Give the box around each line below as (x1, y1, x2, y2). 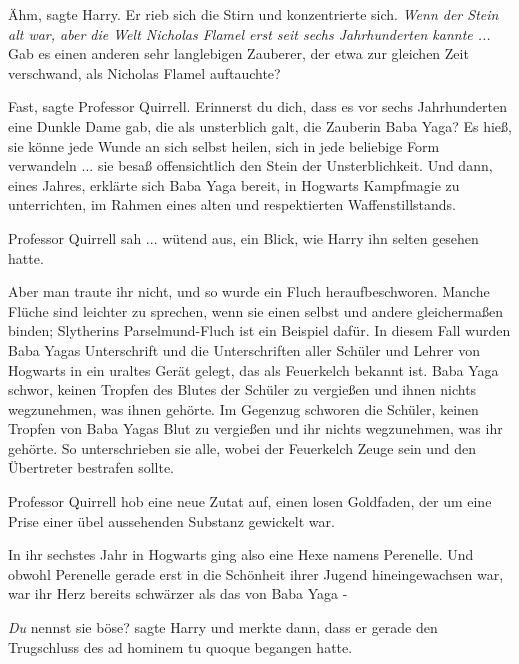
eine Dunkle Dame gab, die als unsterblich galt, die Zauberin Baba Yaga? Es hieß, (8, 115, 512, 136)
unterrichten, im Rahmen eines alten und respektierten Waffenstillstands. (8, 194, 456, 215)
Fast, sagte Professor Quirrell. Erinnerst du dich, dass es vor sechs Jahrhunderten (8, 96, 507, 117)
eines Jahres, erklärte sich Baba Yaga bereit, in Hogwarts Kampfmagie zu (8, 174, 460, 195)
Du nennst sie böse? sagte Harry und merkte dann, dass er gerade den (8, 617, 438, 638)
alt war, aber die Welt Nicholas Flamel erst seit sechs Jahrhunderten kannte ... (8, 23, 491, 44)
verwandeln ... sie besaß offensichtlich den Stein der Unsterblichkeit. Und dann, (8, 155, 493, 176)
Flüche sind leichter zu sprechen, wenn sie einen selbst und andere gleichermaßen (8, 300, 503, 321)
